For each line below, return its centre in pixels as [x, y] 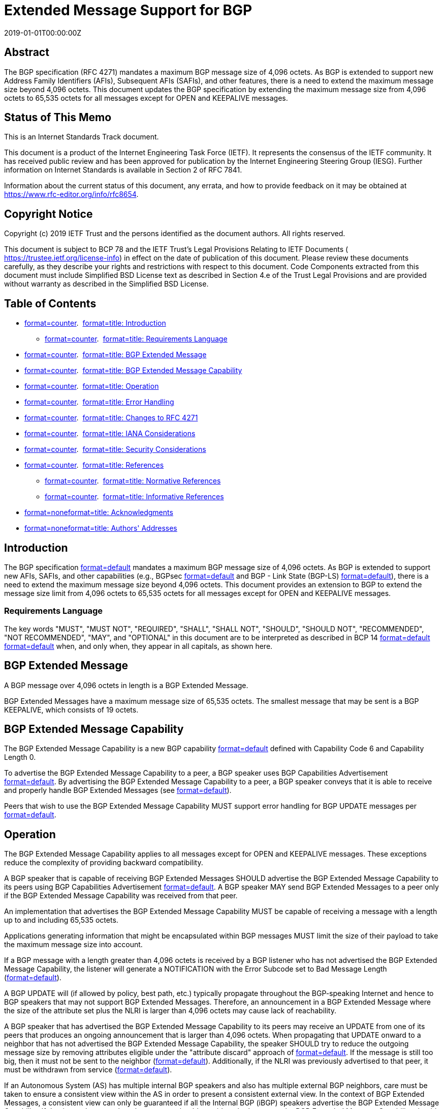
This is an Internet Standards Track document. [82, 137]
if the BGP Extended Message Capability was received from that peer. [121, 896]
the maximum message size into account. [73, 945]
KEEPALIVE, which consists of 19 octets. [71, 709]
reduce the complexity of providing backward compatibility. [104, 863]
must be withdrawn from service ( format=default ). [88, 1070]
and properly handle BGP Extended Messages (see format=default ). [118, 790]
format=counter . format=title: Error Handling [99, 402]
